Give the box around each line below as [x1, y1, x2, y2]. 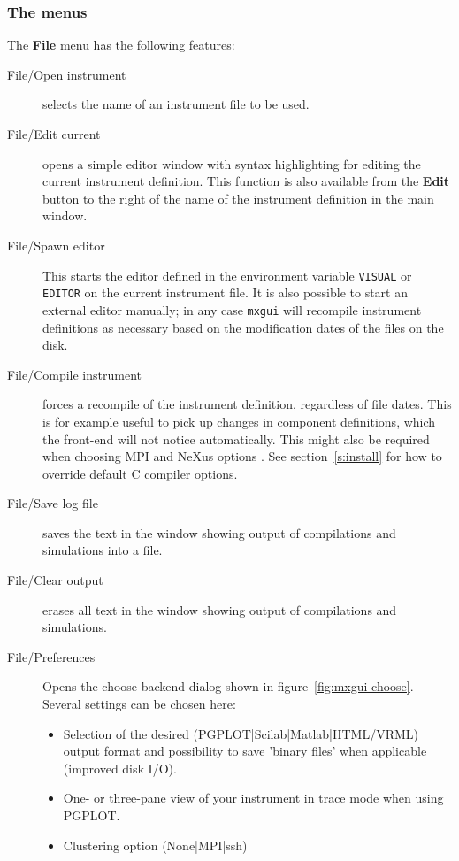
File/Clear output [7, 571, 103, 589]
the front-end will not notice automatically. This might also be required [42, 429, 430, 448]
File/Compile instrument [7, 365, 142, 383]
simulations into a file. [42, 541, 163, 559]
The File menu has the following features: [7, 35, 235, 54]
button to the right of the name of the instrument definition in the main [42, 188, 434, 207]
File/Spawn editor [7, 235, 105, 254]
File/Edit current [7, 125, 101, 142]
